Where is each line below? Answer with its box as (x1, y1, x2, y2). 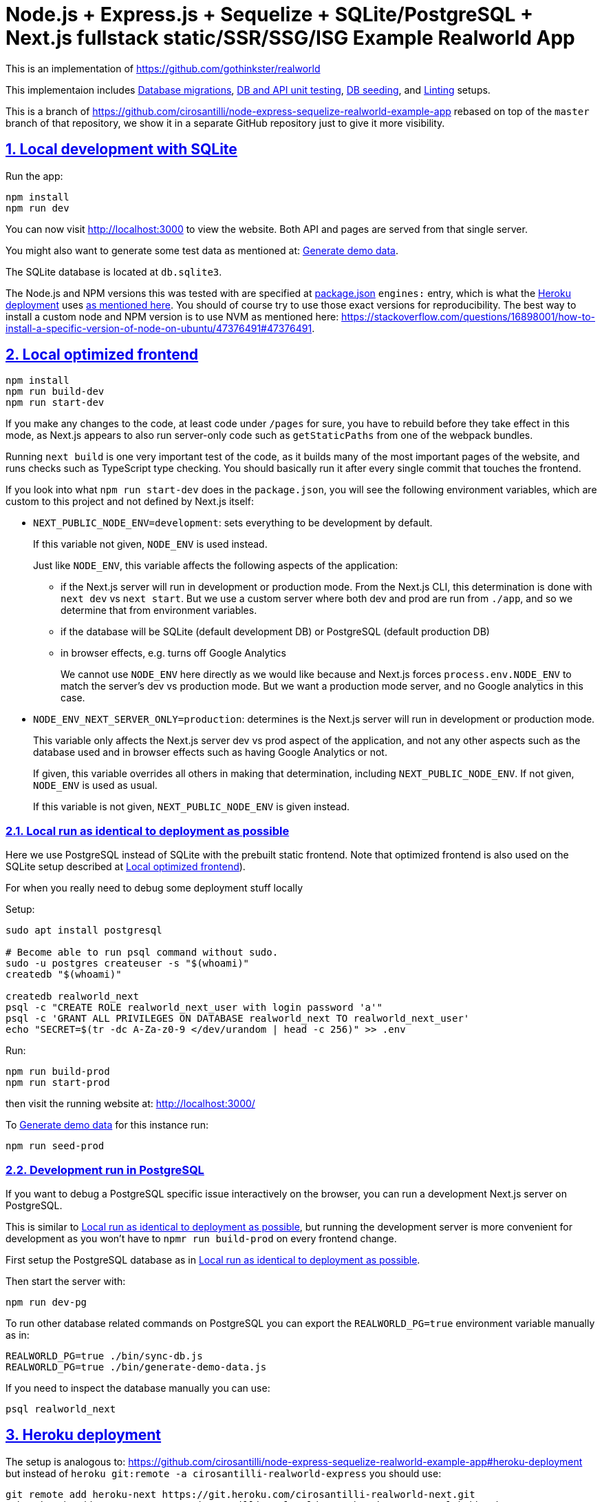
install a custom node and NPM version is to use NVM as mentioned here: (6, 310, 339, 322)
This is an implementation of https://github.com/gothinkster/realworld (6, 62, 321, 74)
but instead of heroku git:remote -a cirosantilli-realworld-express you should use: (6, 1467, 442, 1479)
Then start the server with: (6, 1275, 126, 1287)
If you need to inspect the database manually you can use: (6, 1381, 270, 1394)
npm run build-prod (6, 1066, 110, 1078)
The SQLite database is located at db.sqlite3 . (6, 265, 222, 278)
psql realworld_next (6, 1403, 116, 1414)
